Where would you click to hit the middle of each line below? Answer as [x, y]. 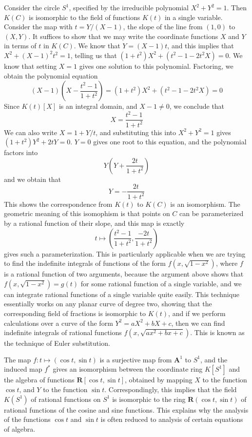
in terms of [20, 46]
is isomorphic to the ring [149, 399]
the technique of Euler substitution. [57, 343]
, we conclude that [197, 106]
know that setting [30, 66]
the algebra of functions [39, 380]
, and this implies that [201, 46]
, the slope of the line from [163, 27]
